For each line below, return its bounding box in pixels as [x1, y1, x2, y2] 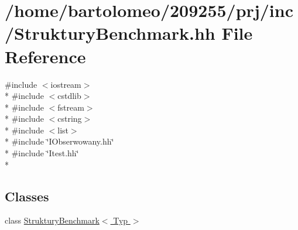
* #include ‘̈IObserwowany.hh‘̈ [5, 135, 114, 147]
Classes [5, 187, 49, 205]
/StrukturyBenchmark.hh [5, 21, 215, 45]
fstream [57, 101, 84, 113]
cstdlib [57, 90, 81, 102]
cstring [57, 112, 82, 125]
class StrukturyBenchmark [5, 214, 100, 226]
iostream [50, 78, 81, 90]
